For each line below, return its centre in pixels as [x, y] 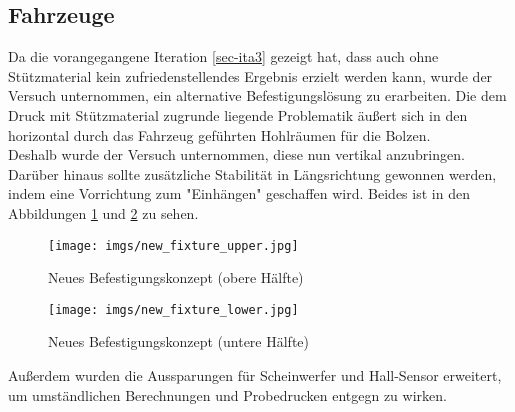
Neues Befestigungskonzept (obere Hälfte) [176, 277]
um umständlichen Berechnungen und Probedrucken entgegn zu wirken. [227, 394]
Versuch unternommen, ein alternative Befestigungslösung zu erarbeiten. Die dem [257, 95]
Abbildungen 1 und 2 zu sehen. [103, 212]
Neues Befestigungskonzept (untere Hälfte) [179, 341]
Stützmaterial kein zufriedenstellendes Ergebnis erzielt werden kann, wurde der [250, 75]
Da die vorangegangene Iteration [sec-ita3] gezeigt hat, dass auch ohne [223, 56]
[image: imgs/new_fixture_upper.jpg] [173, 245]
